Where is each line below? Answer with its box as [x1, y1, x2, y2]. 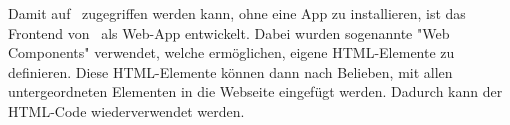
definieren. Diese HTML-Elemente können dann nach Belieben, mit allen [8, 61, 453, 82]
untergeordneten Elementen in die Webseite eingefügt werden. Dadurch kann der [8, 81, 503, 102]
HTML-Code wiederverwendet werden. [8, 100, 245, 121]
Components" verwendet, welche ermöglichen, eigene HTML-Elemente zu [8, 42, 455, 63]
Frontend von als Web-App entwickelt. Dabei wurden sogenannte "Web [8, 22, 450, 43]
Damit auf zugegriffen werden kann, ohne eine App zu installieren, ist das [8, 3, 466, 23]
